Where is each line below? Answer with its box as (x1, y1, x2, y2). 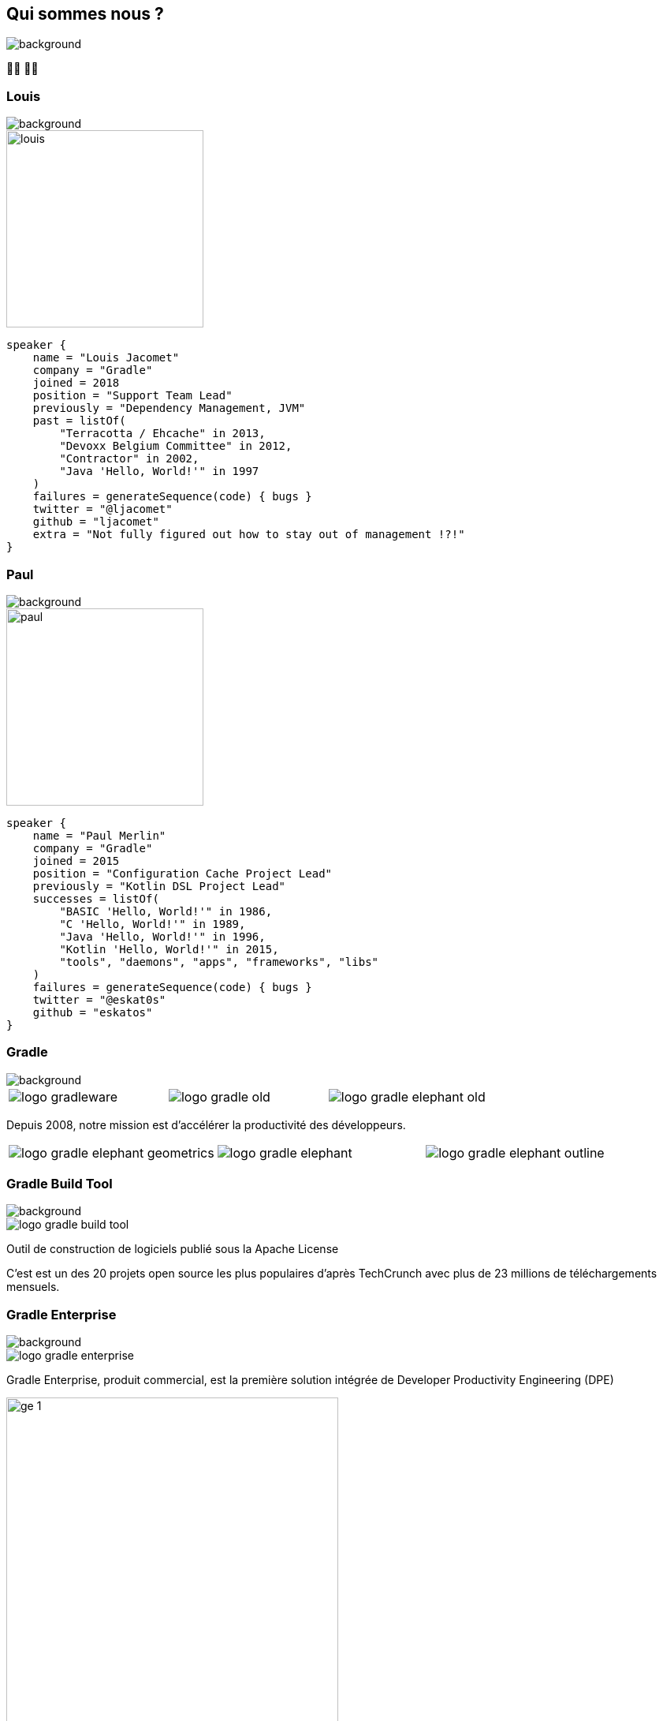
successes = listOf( (32, 892, 159, 905)
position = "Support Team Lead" (32, 389, 233, 402)
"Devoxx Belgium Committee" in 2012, (59, 440, 292, 453)
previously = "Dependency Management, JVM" (32, 402, 306, 415)
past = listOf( (32, 414, 126, 428)
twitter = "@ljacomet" (32, 503, 173, 516)
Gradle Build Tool (6, 1176, 113, 1192)
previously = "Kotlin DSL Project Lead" (32, 879, 286, 892)
